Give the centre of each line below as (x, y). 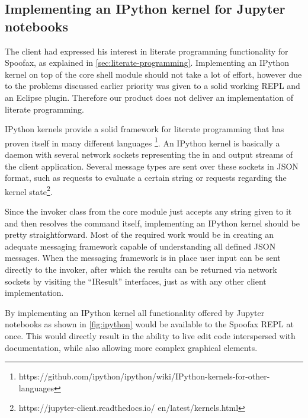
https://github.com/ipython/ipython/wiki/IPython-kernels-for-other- (144, 376)
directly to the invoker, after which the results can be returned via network (141, 269)
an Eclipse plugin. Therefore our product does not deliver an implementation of (149, 97)
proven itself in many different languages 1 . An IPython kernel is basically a (142, 142)
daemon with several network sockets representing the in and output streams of (149, 154)
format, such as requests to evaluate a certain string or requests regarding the (146, 178)
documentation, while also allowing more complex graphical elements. (131, 347)
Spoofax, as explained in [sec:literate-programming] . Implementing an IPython (147, 63)
